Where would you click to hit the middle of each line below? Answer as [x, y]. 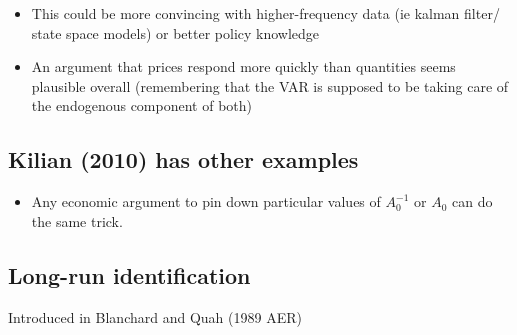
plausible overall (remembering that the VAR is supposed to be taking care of [270, 85]
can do [472, 201]
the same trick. [77, 220]
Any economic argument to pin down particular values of [206, 201]
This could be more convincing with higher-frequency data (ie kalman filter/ [265, 13]
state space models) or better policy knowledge [175, 32]
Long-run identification [129, 274]
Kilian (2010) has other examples [183, 159]
